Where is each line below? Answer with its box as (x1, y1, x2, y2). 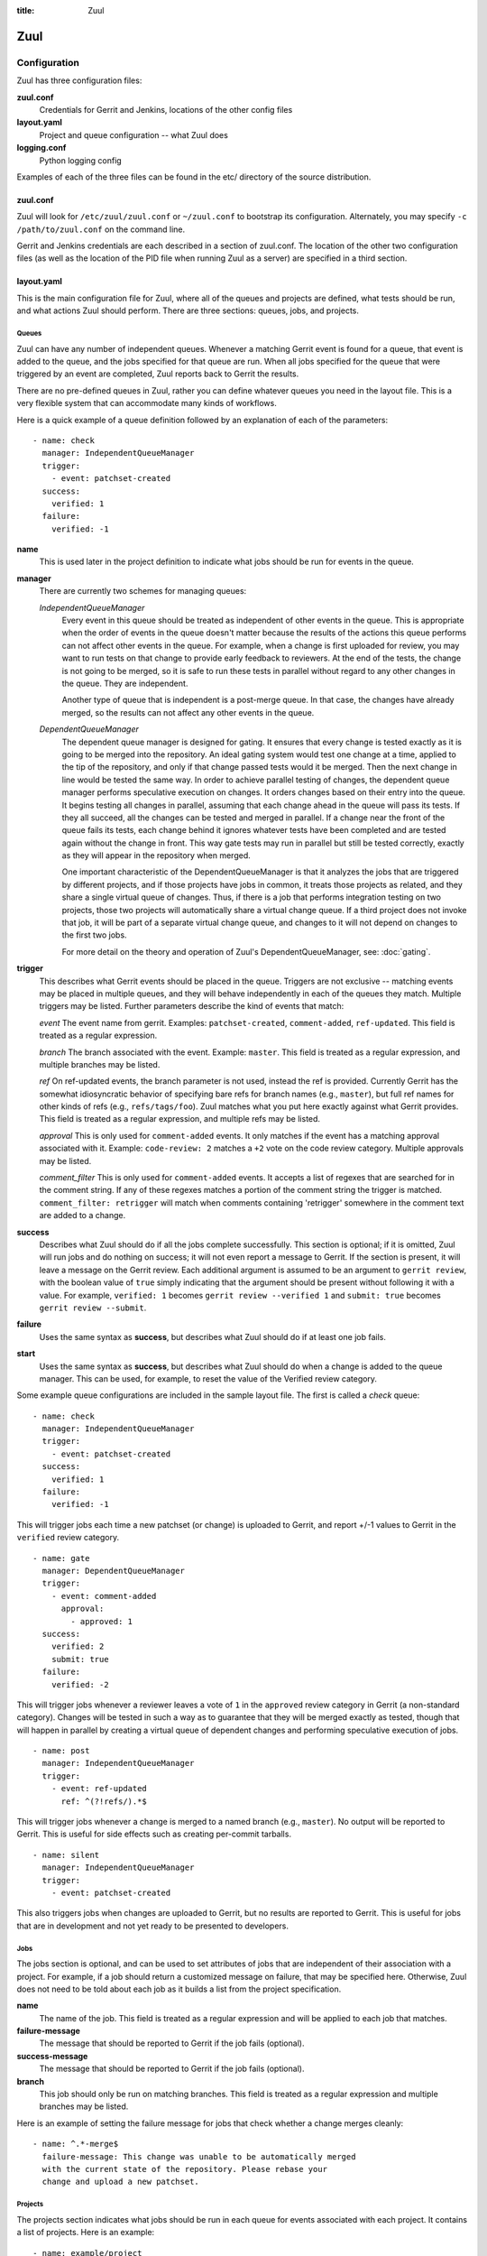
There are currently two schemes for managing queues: (39, 586, 247, 596)
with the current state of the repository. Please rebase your (41, 2164, 328, 2174)
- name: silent (32, 1850, 100, 1860)
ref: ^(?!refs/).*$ (60, 1796, 148, 1807)
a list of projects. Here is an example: (16, 2227, 155, 2238)
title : (16, 5, 35, 15)
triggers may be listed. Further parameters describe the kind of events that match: (39, 1001, 345, 1012)
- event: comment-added (51, 1591, 157, 1601)
